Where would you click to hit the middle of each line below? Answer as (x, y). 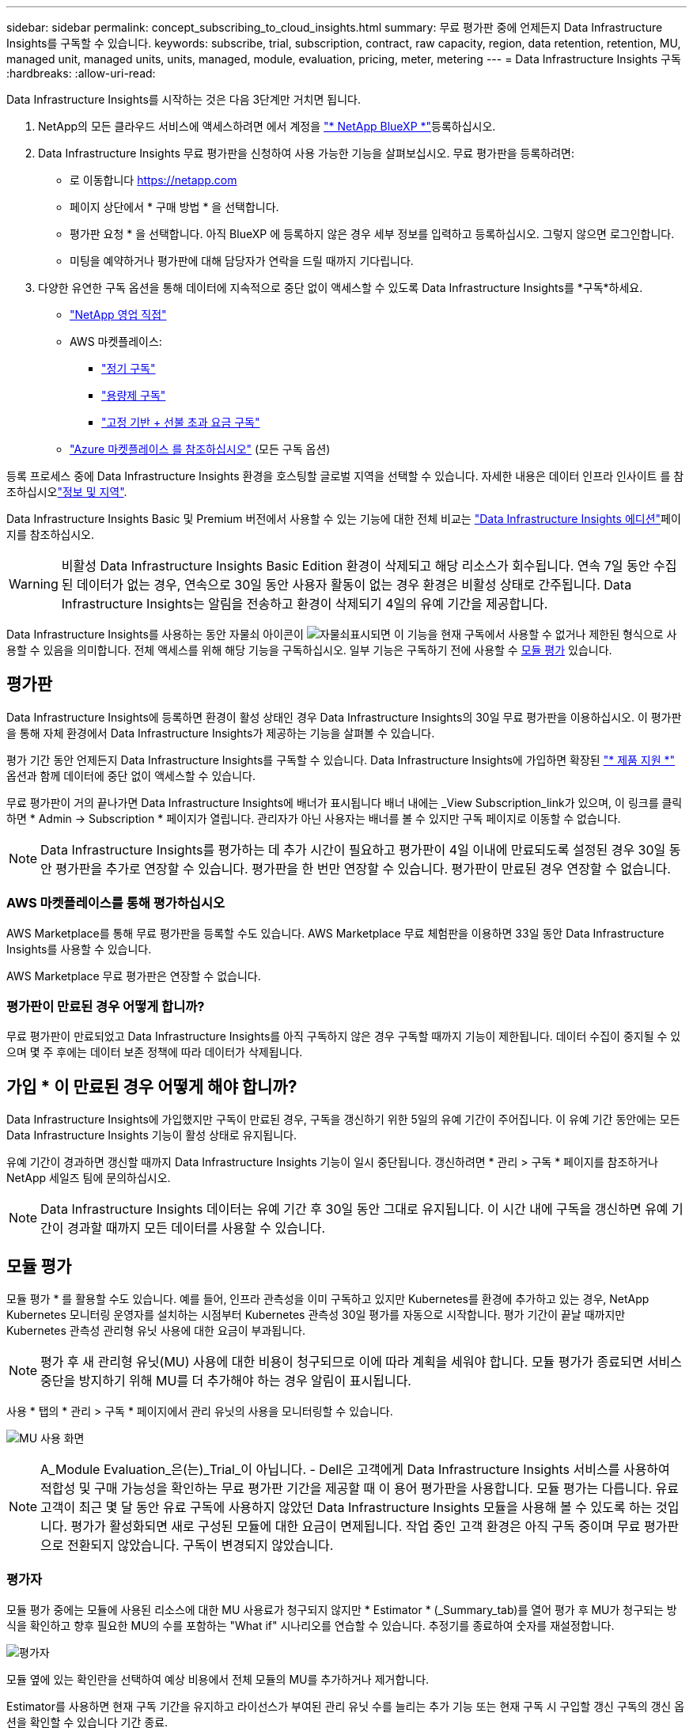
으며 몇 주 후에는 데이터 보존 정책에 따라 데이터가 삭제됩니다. (155, 1052)
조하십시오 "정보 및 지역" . (67, 492)
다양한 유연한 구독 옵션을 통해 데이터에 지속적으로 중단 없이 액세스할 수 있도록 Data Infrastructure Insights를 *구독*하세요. (341, 288)
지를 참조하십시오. (51, 534)
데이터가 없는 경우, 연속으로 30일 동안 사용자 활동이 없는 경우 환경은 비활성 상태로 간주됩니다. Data (354, 585)
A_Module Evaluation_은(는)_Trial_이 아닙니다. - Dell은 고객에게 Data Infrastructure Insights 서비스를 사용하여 (355, 1470)
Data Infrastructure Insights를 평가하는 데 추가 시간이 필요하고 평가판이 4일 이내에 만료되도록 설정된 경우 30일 (353, 849)
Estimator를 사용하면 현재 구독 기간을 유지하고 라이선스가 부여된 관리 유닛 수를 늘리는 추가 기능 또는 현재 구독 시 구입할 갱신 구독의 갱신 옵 (346, 1706)
